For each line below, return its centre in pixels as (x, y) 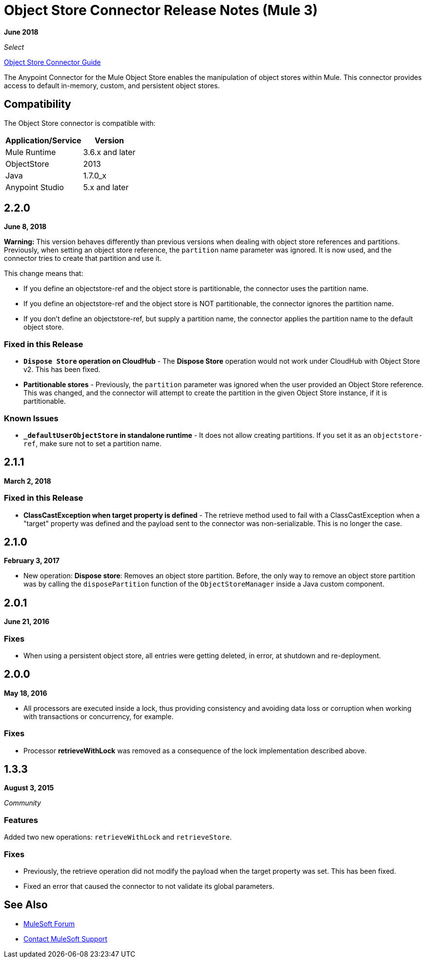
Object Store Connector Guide (52, 62)
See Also (26, 905)
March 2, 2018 (28, 481)
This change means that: (44, 274)
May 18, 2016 (26, 693)
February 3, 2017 (32, 561)
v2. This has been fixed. (62, 370)
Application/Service (43, 140)
